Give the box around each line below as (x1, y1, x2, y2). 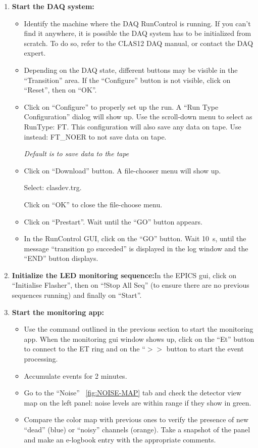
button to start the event (166, 343, 244, 354)
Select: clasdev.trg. (24, 182, 82, 193)
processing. (24, 353, 58, 364)
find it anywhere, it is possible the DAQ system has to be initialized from (24, 28, 251, 38)
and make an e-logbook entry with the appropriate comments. (24, 434, 216, 444)
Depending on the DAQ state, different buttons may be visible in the (24, 64, 238, 75)
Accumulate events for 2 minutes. (24, 370, 127, 381)
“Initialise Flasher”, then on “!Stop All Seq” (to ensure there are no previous (12, 280, 249, 290)
